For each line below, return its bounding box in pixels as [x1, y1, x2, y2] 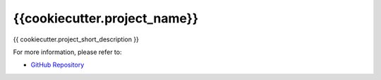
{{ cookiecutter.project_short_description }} [13, 35, 139, 44]
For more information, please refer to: [13, 48, 122, 56]
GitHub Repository [30, 60, 85, 69]
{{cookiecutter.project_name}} [13, 11, 199, 26]
